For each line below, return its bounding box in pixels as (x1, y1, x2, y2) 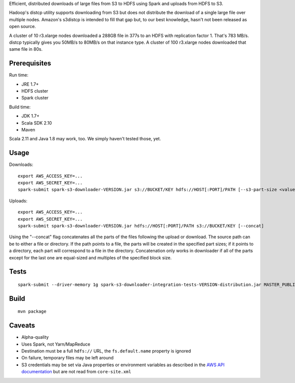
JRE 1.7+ (21, 81, 39, 87)
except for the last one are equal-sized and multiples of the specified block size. (9, 255, 172, 260)
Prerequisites (9, 59, 51, 67)
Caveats (9, 321, 35, 330)
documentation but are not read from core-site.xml (21, 369, 131, 375)
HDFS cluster (21, 88, 49, 94)
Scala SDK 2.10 (21, 120, 52, 126)
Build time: (9, 104, 31, 110)
